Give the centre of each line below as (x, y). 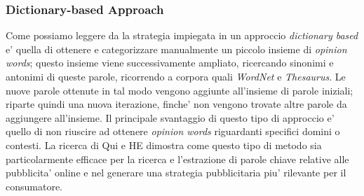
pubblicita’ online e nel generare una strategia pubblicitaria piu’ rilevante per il (176, 173)
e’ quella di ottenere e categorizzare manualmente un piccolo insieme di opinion (176, 49)
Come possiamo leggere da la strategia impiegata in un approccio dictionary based (182, 35)
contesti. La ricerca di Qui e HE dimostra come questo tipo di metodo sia (164, 145)
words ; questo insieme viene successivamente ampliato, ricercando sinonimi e (170, 63)
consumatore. (34, 186)
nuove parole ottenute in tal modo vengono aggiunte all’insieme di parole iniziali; (180, 90)
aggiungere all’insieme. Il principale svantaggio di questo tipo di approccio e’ (170, 117)
